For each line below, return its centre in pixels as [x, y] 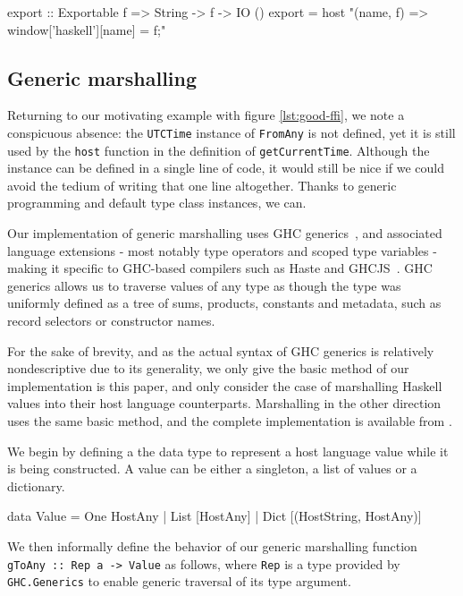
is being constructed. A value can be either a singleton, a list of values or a [212, 468]
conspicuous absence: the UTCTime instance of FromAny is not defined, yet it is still [231, 132]
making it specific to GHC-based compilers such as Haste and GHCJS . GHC [220, 268]
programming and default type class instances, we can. [157, 203]
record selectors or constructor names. [111, 321]
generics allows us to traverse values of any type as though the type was [204, 285]
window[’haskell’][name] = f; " [87, 29]
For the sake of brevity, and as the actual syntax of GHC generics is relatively [221, 350]
